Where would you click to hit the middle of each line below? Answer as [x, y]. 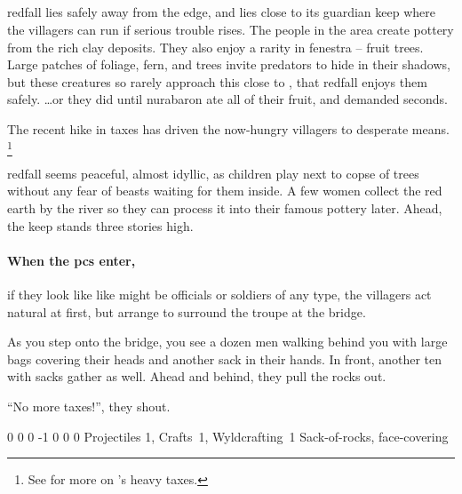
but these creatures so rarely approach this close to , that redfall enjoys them [217, 81]
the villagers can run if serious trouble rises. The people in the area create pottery [231, 29]
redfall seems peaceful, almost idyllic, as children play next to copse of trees [213, 173]
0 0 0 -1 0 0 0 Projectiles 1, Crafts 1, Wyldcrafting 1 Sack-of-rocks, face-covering [228, 436]
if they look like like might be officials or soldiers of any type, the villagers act [219, 295]
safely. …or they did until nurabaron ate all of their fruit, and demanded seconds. [228, 99]
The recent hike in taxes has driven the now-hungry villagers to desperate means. [228, 128]
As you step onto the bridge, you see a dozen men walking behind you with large [227, 342]
